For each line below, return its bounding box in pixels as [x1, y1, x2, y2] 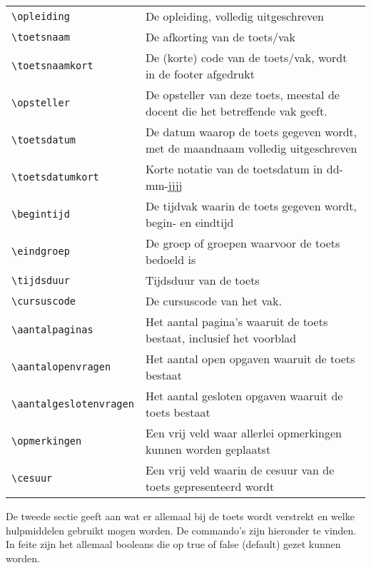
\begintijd [11, 208, 70, 220]
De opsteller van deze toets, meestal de [145, 86, 340, 103]
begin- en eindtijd [145, 214, 234, 230]
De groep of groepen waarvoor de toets [145, 235, 340, 251]
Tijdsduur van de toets [145, 272, 260, 288]
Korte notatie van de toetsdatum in [145, 161, 323, 177]
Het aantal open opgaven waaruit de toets [145, 350, 355, 367]
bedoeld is [145, 251, 196, 268]
